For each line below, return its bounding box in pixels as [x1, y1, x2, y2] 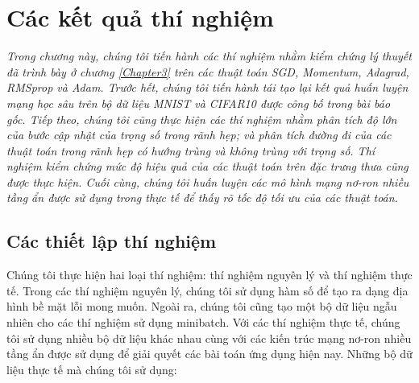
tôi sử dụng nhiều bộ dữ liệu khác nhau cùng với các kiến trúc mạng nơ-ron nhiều [6, 329, 412, 346]
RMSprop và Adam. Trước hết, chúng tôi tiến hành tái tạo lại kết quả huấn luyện [6, 79, 409, 96]
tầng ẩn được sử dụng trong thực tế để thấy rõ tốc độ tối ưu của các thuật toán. [6, 189, 398, 206]
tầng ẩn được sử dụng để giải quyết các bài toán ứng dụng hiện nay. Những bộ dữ [6, 345, 413, 362]
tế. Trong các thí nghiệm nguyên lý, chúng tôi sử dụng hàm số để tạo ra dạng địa [6, 282, 409, 299]
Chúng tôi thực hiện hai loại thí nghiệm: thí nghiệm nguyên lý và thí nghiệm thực [6, 266, 413, 283]
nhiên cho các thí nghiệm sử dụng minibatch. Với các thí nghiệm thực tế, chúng [6, 314, 400, 331]
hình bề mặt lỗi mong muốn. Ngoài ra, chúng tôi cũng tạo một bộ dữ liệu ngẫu [6, 298, 397, 315]
